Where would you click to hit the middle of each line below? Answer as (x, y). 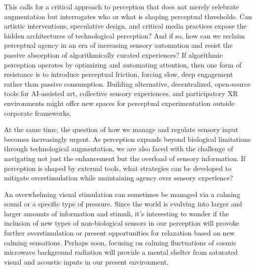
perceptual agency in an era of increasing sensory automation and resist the (118, 45)
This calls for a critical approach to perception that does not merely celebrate (122, 6)
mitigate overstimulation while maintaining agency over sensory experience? (119, 178)
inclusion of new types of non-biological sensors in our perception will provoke (122, 223)
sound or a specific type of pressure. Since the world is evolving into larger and (123, 204)
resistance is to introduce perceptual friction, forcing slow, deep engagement (119, 74)
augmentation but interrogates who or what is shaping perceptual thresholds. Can (128, 16)
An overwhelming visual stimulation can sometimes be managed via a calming (122, 194)
